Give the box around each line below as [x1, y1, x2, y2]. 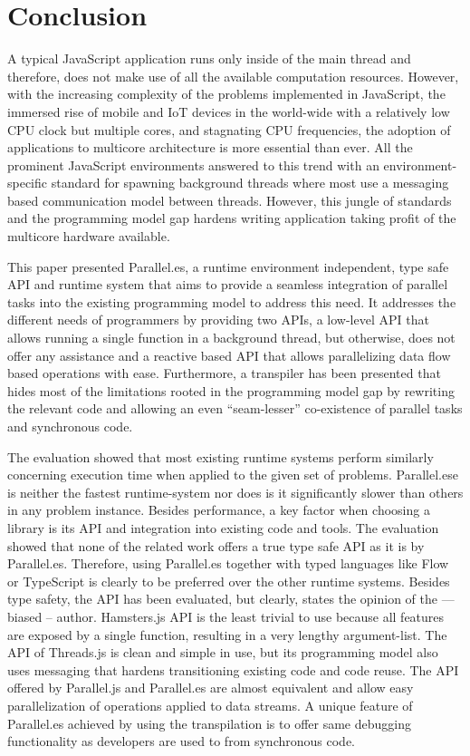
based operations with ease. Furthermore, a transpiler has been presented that [7, 363, 441, 383]
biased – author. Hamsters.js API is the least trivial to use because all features [7, 606, 445, 625]
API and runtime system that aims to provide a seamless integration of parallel [7, 275, 448, 294]
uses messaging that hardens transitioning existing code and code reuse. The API [7, 660, 459, 679]
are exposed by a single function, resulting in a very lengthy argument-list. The [7, 625, 447, 644]
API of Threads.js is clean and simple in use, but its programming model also [7, 643, 438, 662]
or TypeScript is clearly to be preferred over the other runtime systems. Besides [7, 571, 450, 590]
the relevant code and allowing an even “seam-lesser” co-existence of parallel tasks [7, 399, 463, 418]
